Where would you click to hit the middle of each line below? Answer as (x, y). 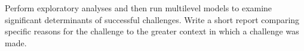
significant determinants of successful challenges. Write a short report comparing (152, 19)
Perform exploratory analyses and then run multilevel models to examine (139, 8)
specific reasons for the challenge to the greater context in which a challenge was (152, 31)
